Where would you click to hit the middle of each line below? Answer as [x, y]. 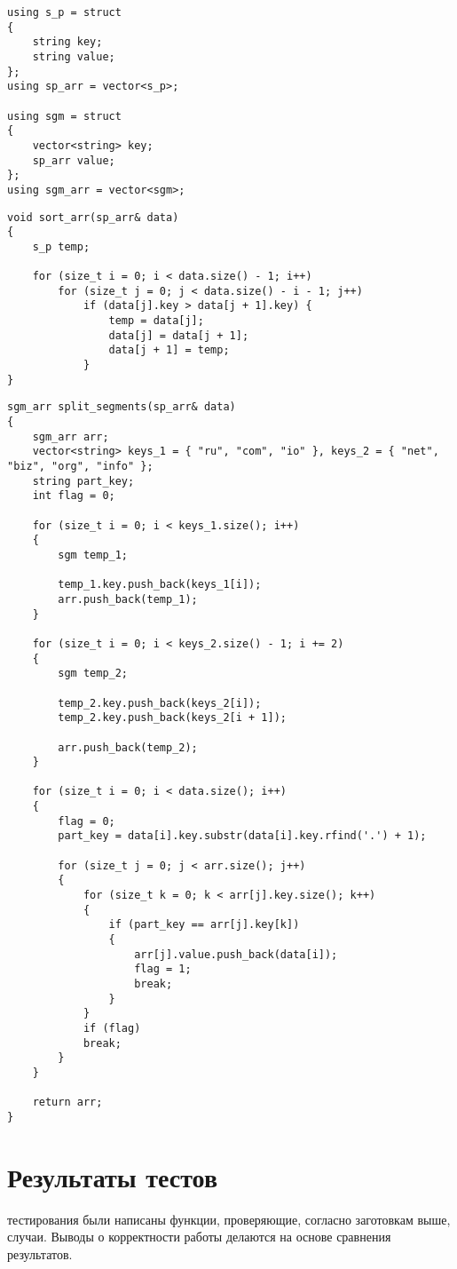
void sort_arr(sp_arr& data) [93, 217]
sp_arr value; [74, 160]
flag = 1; [163, 969]
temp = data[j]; [156, 321]
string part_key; [83, 481]
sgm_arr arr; [71, 436]
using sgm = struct [64, 116]
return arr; [67, 1102]
